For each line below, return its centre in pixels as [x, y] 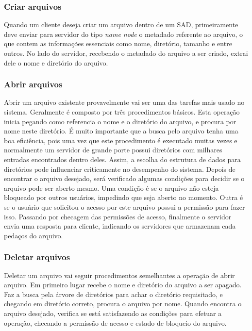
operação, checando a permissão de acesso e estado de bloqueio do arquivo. [115, 323]
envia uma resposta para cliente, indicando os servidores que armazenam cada [120, 226]
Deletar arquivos [37, 257]
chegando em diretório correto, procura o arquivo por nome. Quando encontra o [123, 304]
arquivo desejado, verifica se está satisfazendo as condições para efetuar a [113, 313]
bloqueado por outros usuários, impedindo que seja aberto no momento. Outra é [124, 197]
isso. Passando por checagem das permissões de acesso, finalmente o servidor [118, 216]
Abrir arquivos [33, 84]
